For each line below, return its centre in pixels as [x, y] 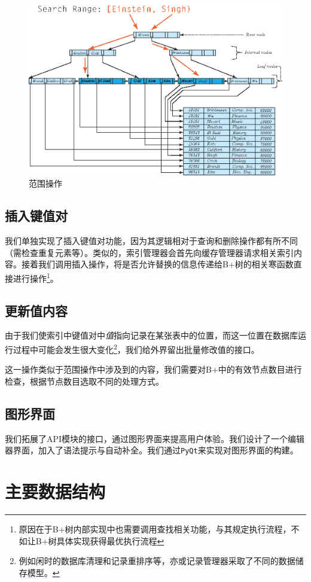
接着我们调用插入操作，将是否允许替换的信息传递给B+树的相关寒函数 [157, 264]
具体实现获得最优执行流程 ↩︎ [110, 540]
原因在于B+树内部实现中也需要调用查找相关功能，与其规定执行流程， [155, 528]
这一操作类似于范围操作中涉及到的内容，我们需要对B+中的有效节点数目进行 [153, 369]
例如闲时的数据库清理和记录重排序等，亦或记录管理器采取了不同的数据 [157, 561]
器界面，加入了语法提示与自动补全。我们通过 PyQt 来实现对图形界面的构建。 [152, 450]
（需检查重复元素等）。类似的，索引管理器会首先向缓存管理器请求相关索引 [149, 252]
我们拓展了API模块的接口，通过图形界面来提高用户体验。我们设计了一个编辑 [155, 438]
